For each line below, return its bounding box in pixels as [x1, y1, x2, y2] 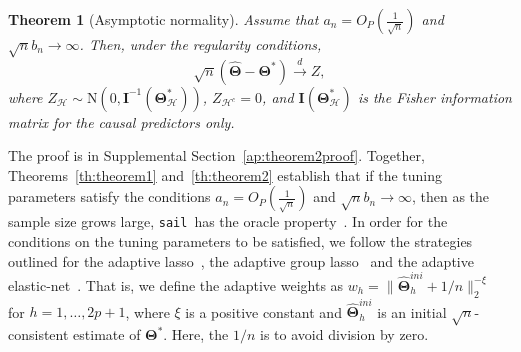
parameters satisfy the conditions [8, 186, 211, 207]
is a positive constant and [185, 301, 342, 322]
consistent [8, 324, 69, 345]
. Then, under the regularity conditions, [79, 34, 322, 54]
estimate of [73, 324, 141, 345]
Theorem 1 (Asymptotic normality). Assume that [8, 9, 319, 29]
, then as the [412, 186, 490, 207]
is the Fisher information [357, 86, 512, 107]
